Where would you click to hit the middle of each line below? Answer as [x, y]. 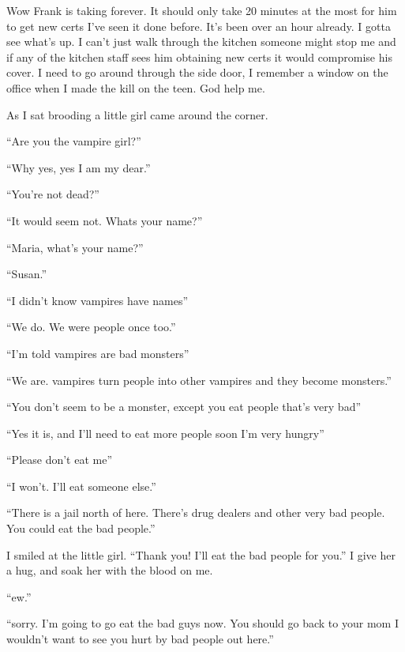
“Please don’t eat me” [60, 460]
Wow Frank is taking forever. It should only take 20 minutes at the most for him [202, 10]
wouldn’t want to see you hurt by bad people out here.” [140, 639]
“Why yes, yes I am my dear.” [79, 167]
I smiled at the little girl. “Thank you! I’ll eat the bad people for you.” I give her [201, 554]
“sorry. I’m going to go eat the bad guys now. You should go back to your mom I [202, 623]
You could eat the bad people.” [81, 528]
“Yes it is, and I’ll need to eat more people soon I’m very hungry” [165, 433]
